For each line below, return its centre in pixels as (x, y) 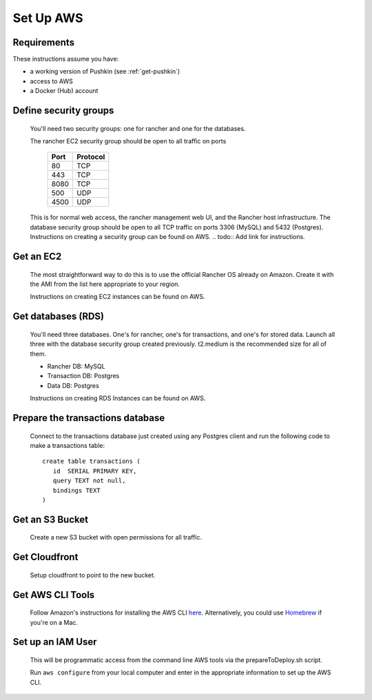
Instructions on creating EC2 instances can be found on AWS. (117, 297)
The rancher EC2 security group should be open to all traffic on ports (128, 141)
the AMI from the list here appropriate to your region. (105, 284)
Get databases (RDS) (59, 317)
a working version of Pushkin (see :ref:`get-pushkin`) (105, 72)
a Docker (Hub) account (64, 91)
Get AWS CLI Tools (54, 595)
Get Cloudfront (45, 557)
